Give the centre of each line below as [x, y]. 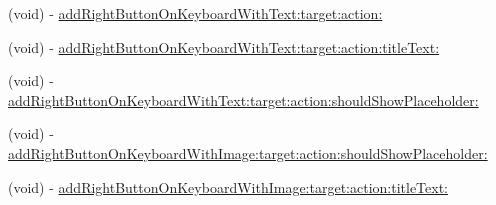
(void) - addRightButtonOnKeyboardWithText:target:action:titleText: [224, 46]
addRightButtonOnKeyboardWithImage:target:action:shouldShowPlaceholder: [248, 152]
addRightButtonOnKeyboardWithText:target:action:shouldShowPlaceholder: [243, 99]
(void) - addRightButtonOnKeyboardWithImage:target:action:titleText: [228, 186]
